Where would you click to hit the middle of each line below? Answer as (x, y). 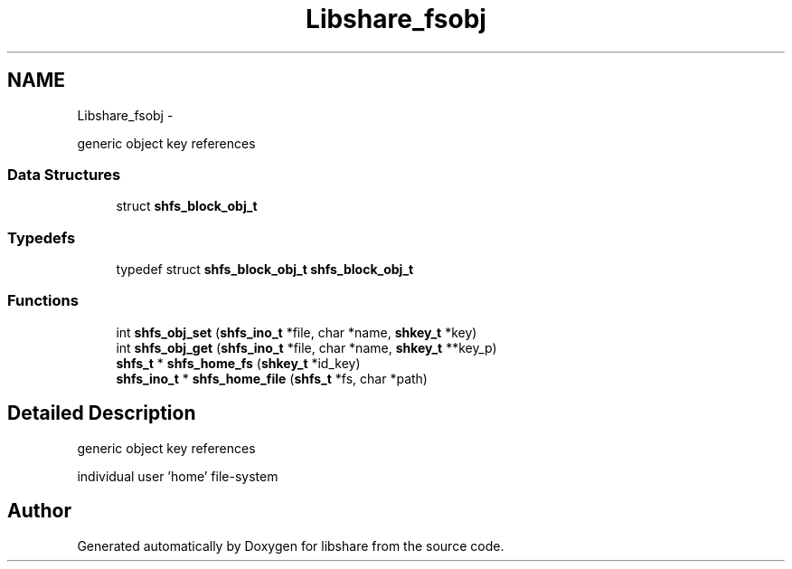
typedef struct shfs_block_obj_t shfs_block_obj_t (265, 270)
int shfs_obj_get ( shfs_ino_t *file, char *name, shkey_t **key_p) (306, 347)
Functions (43, 301)
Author (39, 511)
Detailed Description (102, 413)
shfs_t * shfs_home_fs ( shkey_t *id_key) (238, 363)
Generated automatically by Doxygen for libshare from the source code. (291, 545)
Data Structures (64, 174)
